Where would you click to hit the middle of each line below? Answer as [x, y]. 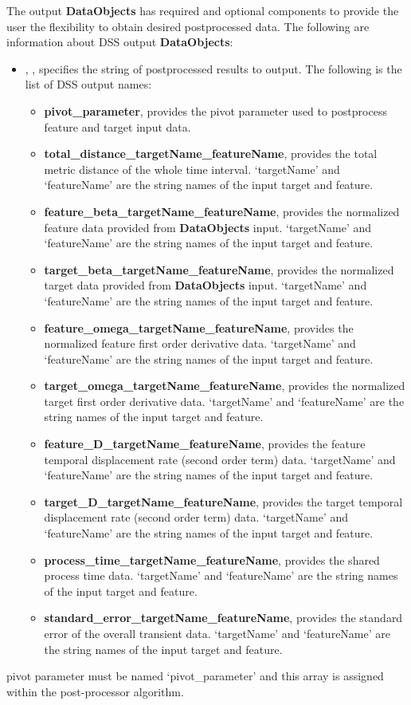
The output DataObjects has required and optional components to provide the [203, 10]
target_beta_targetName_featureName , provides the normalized [219, 269]
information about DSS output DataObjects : [120, 42]
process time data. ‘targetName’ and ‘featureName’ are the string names [221, 575]
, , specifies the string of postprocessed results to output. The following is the [213, 68]
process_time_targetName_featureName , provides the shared [212, 559]
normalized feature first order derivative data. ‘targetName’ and [200, 343]
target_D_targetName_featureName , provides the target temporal [223, 501]
